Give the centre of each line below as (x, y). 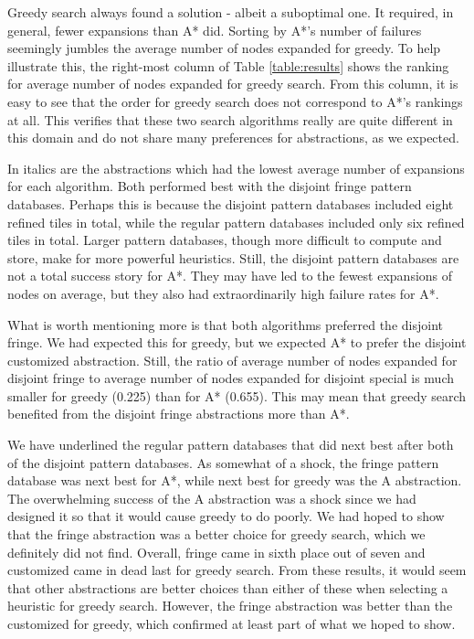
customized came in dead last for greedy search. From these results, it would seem (237, 570)
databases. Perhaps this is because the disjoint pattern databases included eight (231, 203)
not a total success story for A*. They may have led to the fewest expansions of (230, 276)
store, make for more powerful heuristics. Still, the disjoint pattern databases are (233, 257)
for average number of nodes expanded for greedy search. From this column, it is (233, 84)
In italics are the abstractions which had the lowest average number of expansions (236, 168)
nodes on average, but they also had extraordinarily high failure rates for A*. (223, 293)
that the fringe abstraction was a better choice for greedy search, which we (216, 534)
